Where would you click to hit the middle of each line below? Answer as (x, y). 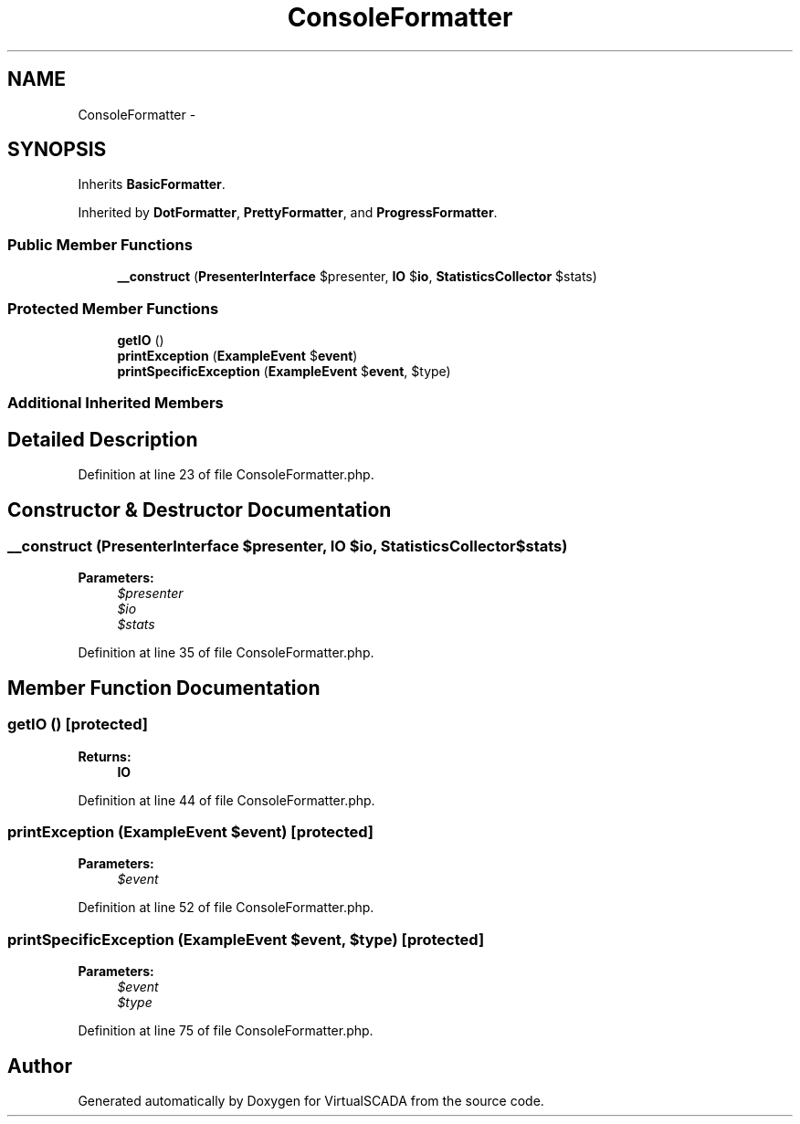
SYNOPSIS (57, 150)
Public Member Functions (100, 244)
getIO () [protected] (78, 725)
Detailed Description (103, 439)
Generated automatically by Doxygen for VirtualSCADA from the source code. (311, 1100)
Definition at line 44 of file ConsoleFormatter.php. (226, 800)
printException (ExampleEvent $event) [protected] (190, 831)
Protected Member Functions (113, 308)
